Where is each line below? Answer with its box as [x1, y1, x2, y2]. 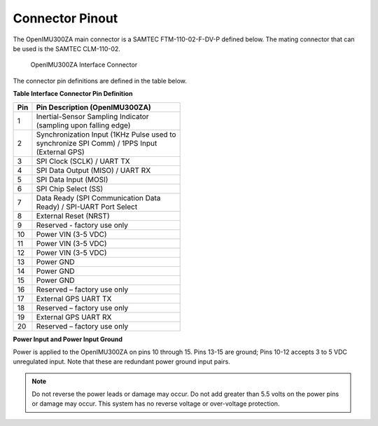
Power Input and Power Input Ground [13, 335, 122, 343]
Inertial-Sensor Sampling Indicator [36, 111, 150, 121]
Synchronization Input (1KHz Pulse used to [36, 130, 176, 139]
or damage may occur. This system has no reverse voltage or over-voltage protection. [31, 399, 280, 408]
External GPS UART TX [36, 294, 112, 303]
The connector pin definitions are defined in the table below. [13, 76, 187, 85]
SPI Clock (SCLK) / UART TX [36, 156, 130, 166]
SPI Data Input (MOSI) [36, 174, 108, 184]
